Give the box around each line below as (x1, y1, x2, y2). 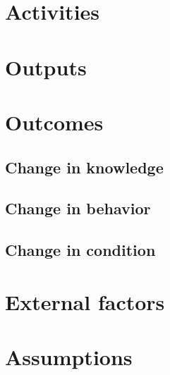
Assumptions (5, 343, 133, 371)
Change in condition (5, 239, 156, 261)
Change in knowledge (5, 156, 164, 178)
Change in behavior (5, 197, 151, 219)
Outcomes (5, 107, 104, 136)
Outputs (5, 52, 87, 81)
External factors (5, 287, 165, 316)
